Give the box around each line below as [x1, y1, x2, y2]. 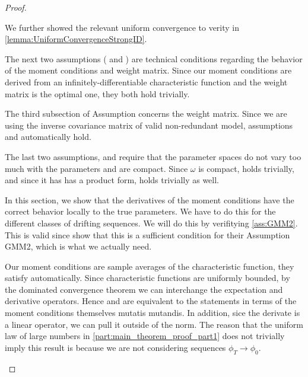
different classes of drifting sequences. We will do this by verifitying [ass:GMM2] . [5, 216, 298, 229]
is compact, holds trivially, [198, 162, 294, 174]
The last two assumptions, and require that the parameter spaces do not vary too [5, 150, 301, 162]
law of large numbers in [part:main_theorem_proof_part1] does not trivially [5, 330, 285, 342]
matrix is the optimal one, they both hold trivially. [5, 87, 190, 100]
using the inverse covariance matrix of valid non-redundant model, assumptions [5, 119, 293, 131]
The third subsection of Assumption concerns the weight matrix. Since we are [5, 107, 287, 120]
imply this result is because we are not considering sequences [5, 341, 226, 353]
